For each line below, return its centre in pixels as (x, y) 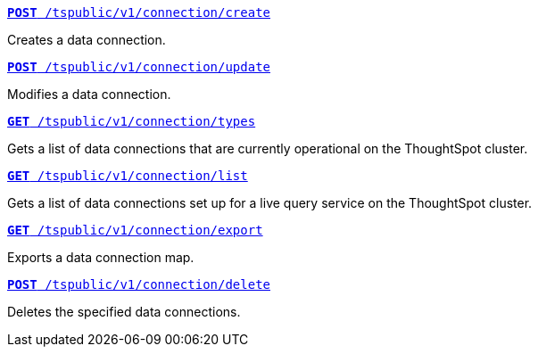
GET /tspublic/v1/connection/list (128, 176)
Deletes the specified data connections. (124, 312)
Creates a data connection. (87, 40)
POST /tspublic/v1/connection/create (139, 12)
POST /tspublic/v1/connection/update (139, 67)
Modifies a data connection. (89, 94)
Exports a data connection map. (101, 257)
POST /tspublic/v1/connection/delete (139, 284)
